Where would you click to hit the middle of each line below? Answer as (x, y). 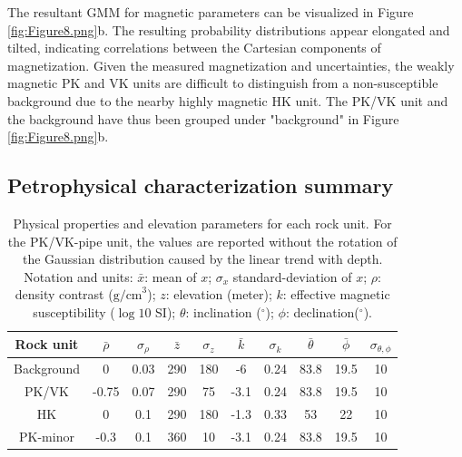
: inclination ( (223, 311)
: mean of (171, 276)
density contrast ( (64, 294)
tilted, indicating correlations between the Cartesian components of (194, 48)
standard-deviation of (292, 276)
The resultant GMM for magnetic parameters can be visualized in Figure (211, 12)
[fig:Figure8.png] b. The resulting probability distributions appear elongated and (229, 29)
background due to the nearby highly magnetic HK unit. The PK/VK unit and (228, 100)
